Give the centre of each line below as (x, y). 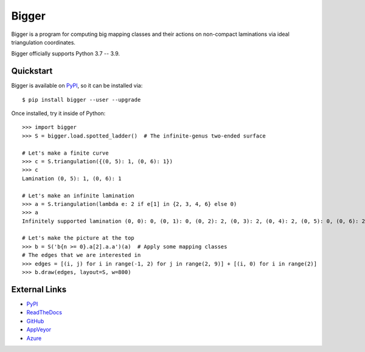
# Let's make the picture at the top (78, 238)
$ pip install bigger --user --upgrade (82, 100)
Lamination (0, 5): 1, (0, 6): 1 (72, 178)
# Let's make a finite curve (65, 153)
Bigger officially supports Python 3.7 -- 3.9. (66, 54)
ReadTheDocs (44, 312)
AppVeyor (39, 329)
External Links (39, 289)
